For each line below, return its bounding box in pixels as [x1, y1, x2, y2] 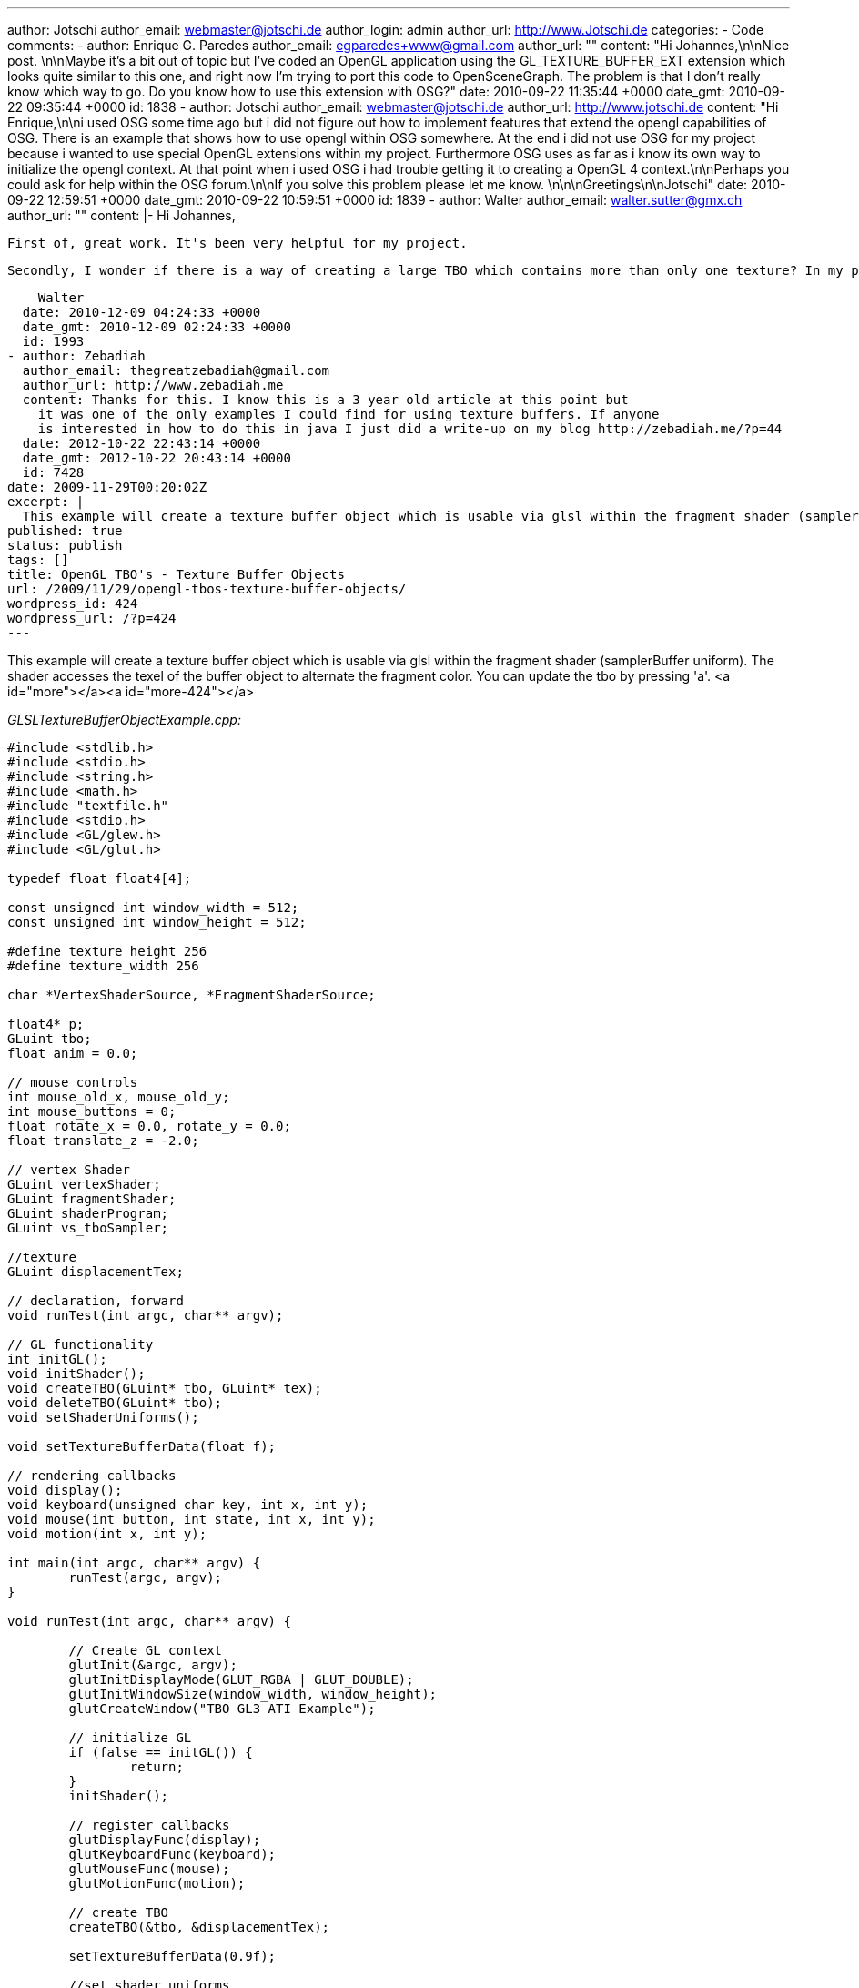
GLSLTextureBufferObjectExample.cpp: [7, 712, 241, 727]
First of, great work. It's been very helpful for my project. [7, 236, 468, 250]
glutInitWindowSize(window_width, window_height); [68, 1687, 438, 1701]
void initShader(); [7, 1366, 146, 1381]
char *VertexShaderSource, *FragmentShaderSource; [7, 988, 376, 1002]
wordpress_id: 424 [7, 596, 138, 611]
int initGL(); [7, 1352, 107, 1366]
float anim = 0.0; [7, 1046, 138, 1060]
